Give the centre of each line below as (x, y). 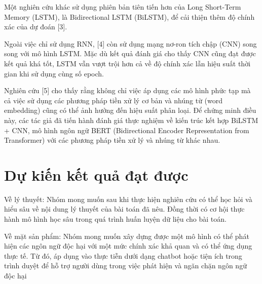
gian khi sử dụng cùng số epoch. (54, 73)
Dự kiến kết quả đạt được (96, 174)
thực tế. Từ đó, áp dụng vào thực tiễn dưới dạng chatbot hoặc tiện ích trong (123, 255)
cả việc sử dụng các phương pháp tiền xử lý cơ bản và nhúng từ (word (114, 100)
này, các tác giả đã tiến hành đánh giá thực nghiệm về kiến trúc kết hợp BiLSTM (131, 120)
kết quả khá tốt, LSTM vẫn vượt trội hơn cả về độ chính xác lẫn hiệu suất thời (127, 63)
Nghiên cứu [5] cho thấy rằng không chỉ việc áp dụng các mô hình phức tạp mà (127, 90)
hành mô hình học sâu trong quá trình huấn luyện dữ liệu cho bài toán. (115, 219)
